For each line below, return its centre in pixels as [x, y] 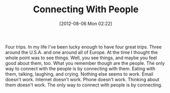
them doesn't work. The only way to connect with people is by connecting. [84, 85]
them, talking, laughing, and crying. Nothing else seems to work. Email [79, 74]
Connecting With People [86, 9]
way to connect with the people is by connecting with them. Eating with [80, 68]
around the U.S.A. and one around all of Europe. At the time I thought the [82, 52]
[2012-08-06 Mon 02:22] [86, 24]
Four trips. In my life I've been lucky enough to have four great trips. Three [83, 46]
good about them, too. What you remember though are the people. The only [85, 63]
